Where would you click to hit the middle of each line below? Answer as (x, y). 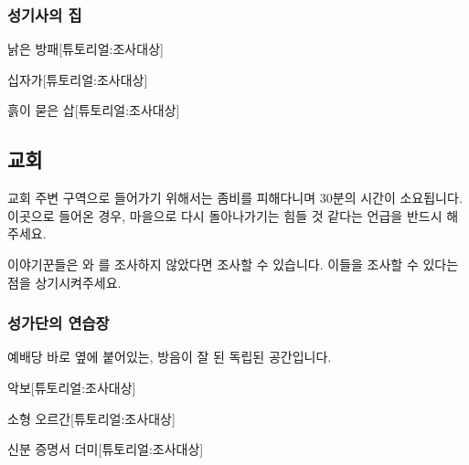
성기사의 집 (45, 14)
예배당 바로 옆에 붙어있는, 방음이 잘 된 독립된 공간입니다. (170, 357)
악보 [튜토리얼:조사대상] (72, 387)
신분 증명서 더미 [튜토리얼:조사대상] (106, 449)
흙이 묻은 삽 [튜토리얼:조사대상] (94, 110)
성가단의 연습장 (59, 323)
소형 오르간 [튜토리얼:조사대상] (91, 418)
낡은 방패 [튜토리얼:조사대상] (85, 49)
